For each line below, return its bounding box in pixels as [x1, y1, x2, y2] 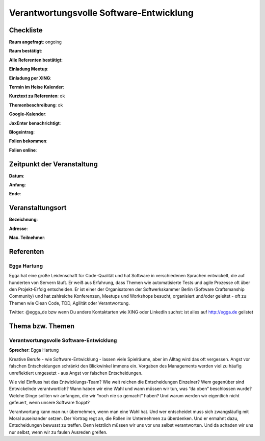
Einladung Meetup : [9, 66, 49, 72]
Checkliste [9, 26, 43, 34]
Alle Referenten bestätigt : [9, 57, 63, 63]
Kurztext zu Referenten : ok [9, 93, 65, 99]
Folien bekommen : [9, 138, 48, 144]
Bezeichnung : [9, 216, 38, 223]
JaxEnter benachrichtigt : [9, 120, 61, 126]
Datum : [9, 173, 25, 179]
